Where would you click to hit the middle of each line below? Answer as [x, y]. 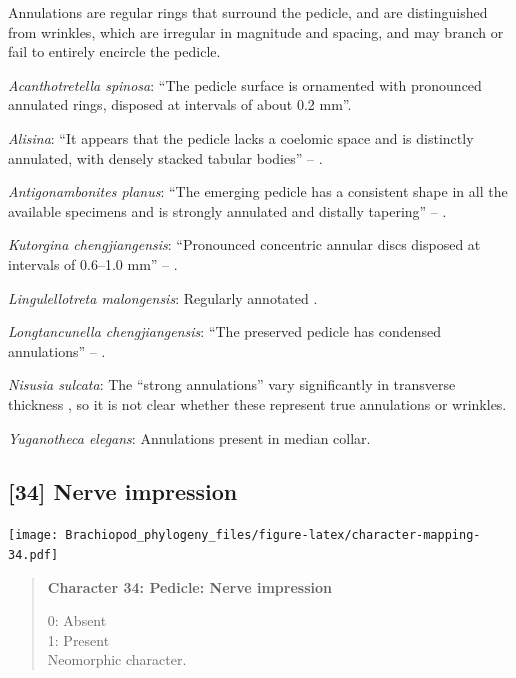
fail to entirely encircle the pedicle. [114, 51]
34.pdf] [33, 554]
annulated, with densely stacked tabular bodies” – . [165, 157]
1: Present [78, 639]
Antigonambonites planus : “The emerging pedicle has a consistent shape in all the [258, 191]
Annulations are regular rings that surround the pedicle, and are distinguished [248, 12]
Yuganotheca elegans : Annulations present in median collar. [189, 437]
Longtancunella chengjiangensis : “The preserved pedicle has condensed [224, 331]
